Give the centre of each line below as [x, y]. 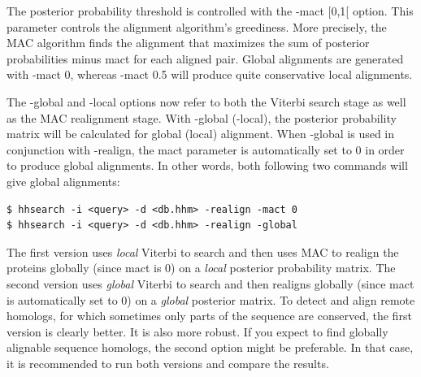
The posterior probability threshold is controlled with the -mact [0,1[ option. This [210, 11]
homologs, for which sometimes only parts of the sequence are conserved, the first [209, 316]
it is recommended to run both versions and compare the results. [168, 363]
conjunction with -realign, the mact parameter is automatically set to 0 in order [206, 149]
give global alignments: [63, 181]
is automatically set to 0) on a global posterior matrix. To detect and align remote [211, 299]
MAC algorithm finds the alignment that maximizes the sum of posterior [188, 43]
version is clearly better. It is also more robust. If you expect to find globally [197, 331]
